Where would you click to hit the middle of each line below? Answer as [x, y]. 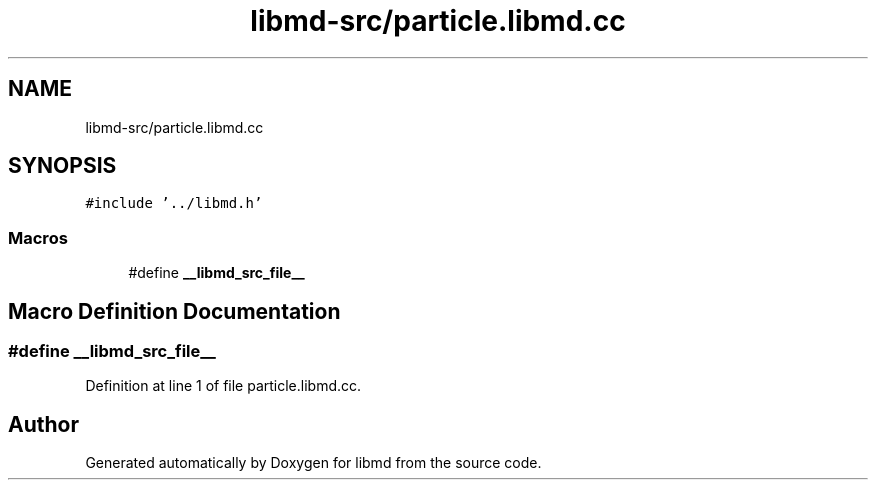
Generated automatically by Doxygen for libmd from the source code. [313, 463]
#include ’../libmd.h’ [174, 203]
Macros [38, 237]
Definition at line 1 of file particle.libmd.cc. [223, 386]
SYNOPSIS [62, 166]
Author [43, 424]
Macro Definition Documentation [174, 311]
